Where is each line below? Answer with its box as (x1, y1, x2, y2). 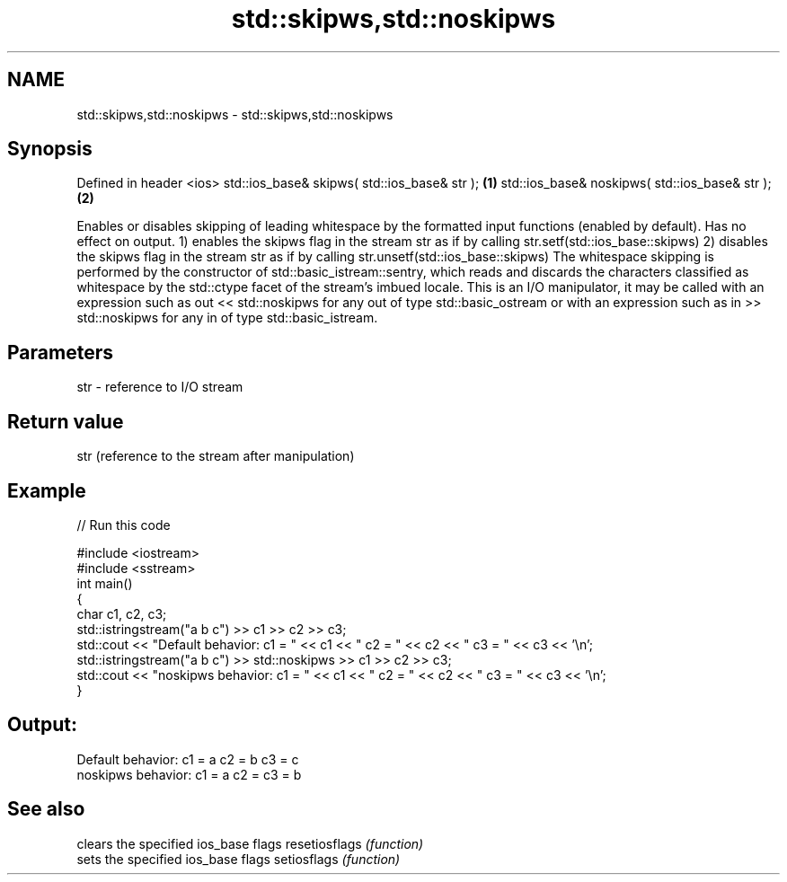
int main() (76, 575, 133, 591)
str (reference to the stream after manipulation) (76, 448, 355, 464)
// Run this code (76, 516, 171, 533)
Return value (7, 410, 124, 433)
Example (7, 479, 86, 502)
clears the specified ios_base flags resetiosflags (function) (76, 835, 424, 851)
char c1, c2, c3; (76, 605, 167, 622)
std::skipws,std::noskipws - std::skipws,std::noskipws (76, 106, 393, 122)
